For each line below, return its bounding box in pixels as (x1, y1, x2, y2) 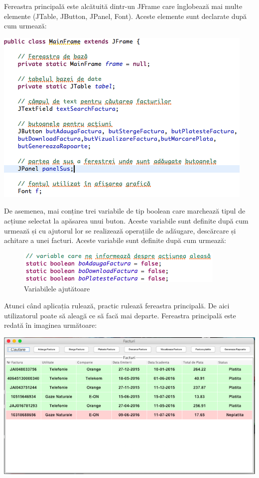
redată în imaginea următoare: (4, 320, 97, 330)
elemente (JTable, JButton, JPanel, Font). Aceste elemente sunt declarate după (4, 10, 247, 21)
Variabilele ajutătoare (24, 283, 90, 294)
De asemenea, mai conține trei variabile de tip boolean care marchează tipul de (4, 206, 246, 216)
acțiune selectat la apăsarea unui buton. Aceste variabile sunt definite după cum (4, 215, 249, 226)
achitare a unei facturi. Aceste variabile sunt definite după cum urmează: (4, 235, 226, 245)
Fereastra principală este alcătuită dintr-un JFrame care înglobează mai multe (4, 1, 243, 11)
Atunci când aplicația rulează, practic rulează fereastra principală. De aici (4, 300, 230, 310)
